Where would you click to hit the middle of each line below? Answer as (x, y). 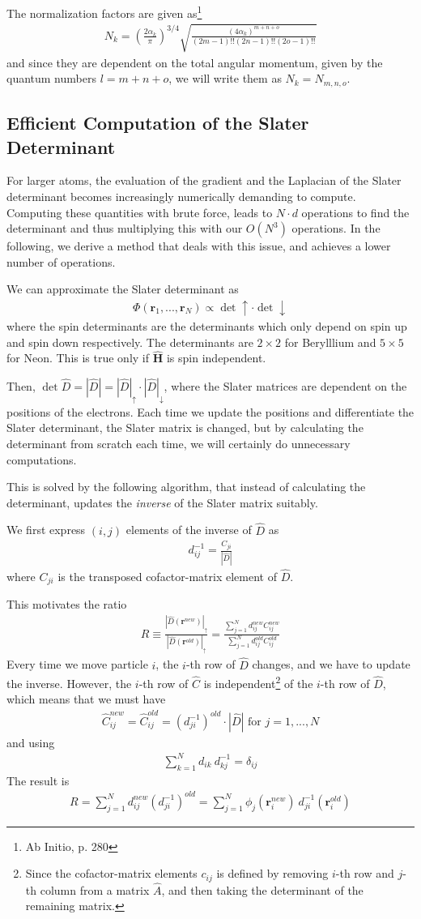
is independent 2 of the (258, 682)
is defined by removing (272, 873)
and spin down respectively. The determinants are (130, 342)
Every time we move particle (77, 664)
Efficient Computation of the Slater (158, 123)
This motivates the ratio (67, 604)
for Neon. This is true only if (78, 358)
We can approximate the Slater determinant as (123, 289)
